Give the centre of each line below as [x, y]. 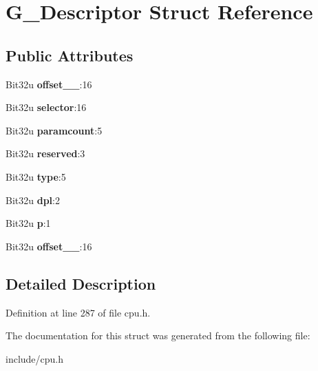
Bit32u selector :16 [46, 107]
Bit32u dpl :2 [33, 200]
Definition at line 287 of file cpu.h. [78, 312]
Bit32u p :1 [28, 223]
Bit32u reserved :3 [45, 153]
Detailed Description [81, 283]
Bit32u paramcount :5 [54, 130]
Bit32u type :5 [36, 176]
